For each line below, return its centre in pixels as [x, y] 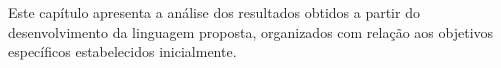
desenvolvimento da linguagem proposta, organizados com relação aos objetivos [251, 31]
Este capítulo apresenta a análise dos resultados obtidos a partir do [214, 12]
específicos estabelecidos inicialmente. [122, 51]
